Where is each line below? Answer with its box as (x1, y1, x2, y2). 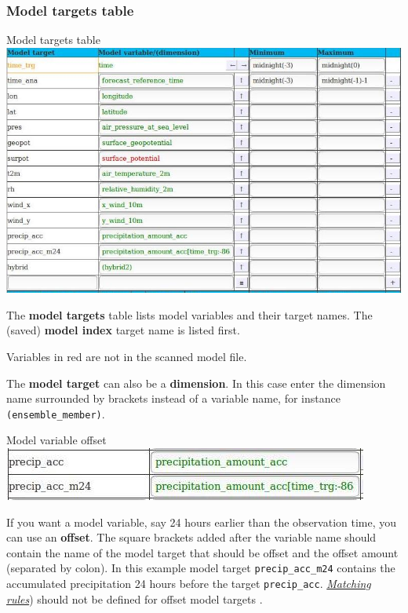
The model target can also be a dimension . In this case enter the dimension (6, 374, 386, 391)
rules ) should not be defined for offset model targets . (6, 590, 263, 607)
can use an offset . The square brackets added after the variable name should (6, 529, 377, 545)
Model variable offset (6, 432, 107, 448)
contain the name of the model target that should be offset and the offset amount (6, 544, 399, 560)
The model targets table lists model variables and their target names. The (6, 306, 373, 323)
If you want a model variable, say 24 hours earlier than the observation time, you (6, 513, 397, 530)
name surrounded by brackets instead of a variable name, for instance (6, 390, 341, 407)
